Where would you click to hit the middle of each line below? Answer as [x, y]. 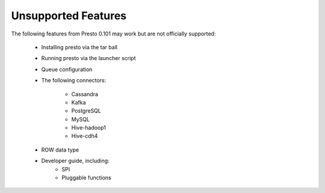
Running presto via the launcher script [88, 58]
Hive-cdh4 [85, 136]
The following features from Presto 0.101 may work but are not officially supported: [113, 34]
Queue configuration [67, 69]
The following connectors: [74, 81]
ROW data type [60, 150]
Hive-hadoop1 [89, 128]
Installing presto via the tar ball [79, 47]
